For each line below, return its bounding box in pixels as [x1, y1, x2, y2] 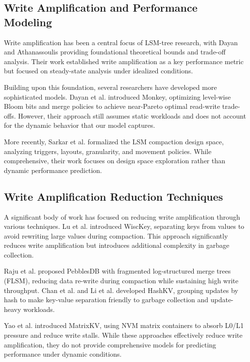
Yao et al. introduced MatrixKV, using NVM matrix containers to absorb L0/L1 [4, 320, 244, 330]
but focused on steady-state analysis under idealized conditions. [4, 66, 193, 76]
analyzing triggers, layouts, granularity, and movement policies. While [4, 146, 212, 156]
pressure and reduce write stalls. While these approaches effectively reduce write [4, 330, 243, 340]
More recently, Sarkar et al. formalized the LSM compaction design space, [4, 136, 224, 146]
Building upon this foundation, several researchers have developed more [4, 82, 217, 92]
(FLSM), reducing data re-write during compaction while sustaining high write [4, 276, 239, 286]
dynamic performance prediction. [4, 165, 102, 175]
